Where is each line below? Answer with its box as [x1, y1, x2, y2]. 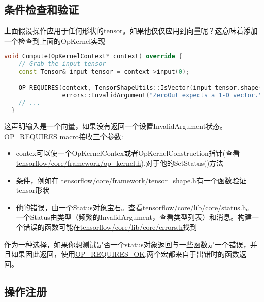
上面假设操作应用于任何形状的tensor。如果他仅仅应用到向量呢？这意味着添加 [4, 25, 258, 36]
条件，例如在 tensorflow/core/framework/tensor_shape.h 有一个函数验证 [16, 175, 246, 185]
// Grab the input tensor [18, 60, 106, 68]
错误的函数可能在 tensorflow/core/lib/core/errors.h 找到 [23, 221, 197, 232]
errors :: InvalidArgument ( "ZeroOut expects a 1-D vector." [62, 91, 262, 99]
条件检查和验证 [4, 2, 79, 17]
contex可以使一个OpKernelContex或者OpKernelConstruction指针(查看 [16, 148, 240, 158]
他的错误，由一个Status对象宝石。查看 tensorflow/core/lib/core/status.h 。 [16, 202, 253, 212]
